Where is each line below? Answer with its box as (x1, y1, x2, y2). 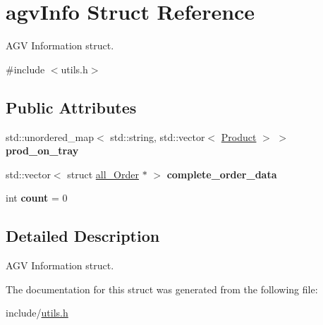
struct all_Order (67, 166, 139, 181)
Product (221, 129, 257, 144)
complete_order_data (166, 166, 277, 181)
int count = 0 (6, 190, 68, 205)
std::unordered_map (6, 129, 95, 144)
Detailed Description (6, 225, 160, 247)
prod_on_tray (6, 143, 79, 158)
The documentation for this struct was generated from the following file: (6, 281, 318, 296)
